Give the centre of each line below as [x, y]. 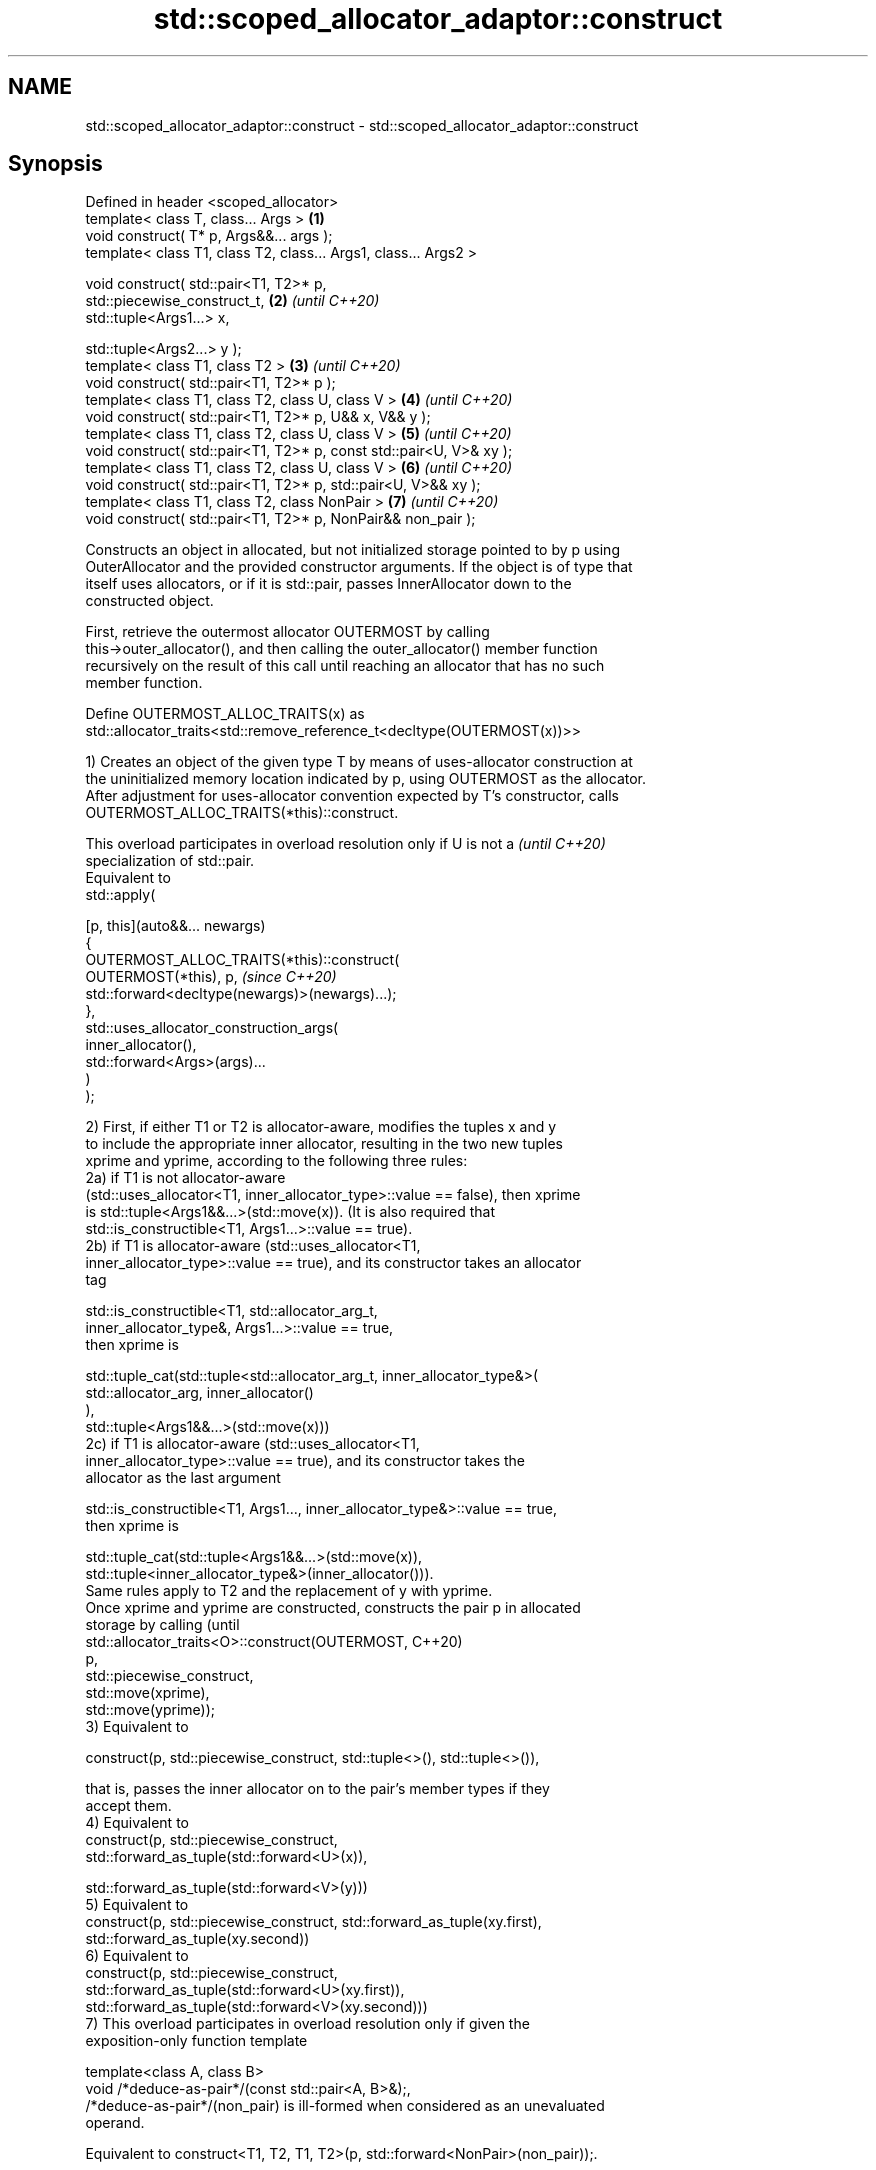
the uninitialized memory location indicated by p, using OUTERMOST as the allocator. [366, 779]
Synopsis [55, 164]
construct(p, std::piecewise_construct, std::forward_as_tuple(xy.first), [313, 1922]
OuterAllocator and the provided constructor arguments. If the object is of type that [359, 567]
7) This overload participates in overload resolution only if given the [307, 2024]
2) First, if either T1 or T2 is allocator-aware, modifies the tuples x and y [321, 1127]
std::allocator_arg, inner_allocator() [199, 1393]
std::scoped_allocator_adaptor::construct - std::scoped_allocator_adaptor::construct [362, 125]
